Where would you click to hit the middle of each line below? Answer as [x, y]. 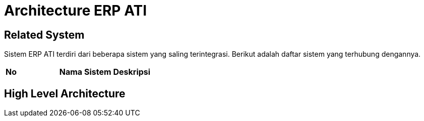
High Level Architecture [65, 93]
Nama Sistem [85, 72]
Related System [44, 35]
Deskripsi [132, 72]
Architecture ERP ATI [76, 11]
